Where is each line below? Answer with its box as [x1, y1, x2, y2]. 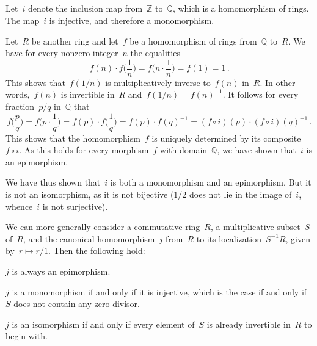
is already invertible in [206, 317, 291, 330]
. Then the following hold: [48, 244, 145, 257]
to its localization [196, 232, 261, 245]
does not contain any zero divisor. [13, 297, 140, 310]
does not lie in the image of [189, 188, 292, 201]
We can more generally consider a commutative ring [5, 220, 200, 233]
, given [285, 232, 310, 245]
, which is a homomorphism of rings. [172, 2, 309, 15]
